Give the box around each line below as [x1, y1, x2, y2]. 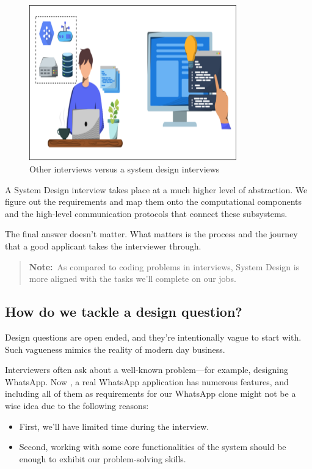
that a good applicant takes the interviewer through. [5, 239, 201, 252]
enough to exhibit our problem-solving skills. [19, 452, 186, 465]
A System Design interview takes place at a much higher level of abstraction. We [5, 183, 308, 196]
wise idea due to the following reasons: [5, 399, 149, 412]
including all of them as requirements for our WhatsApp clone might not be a [5, 387, 296, 400]
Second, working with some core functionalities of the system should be [19, 440, 286, 453]
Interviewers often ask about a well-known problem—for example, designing [5, 363, 288, 376]
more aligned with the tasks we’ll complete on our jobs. [29, 272, 236, 285]
